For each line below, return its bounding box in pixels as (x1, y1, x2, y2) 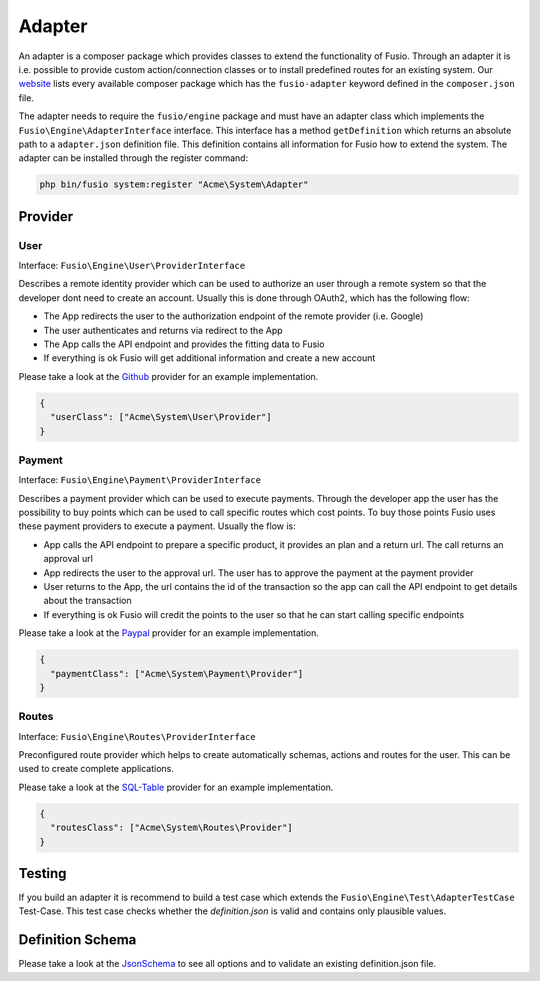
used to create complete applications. (18, 763, 175, 775)
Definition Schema (18, 931, 137, 949)
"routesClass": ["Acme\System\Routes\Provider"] (50, 822, 294, 834)
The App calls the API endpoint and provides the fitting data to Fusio (43, 338, 325, 350)
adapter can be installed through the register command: (18, 152, 249, 164)
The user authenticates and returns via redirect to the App (43, 324, 284, 336)
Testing (18, 865, 67, 882)
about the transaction (43, 595, 132, 607)
